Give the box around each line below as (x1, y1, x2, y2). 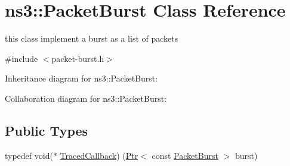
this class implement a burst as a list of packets (5, 32, 178, 45)
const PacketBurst (152, 149, 218, 161)
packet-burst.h (51, 52, 104, 64)
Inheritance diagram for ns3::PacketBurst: (5, 72, 158, 84)
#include (5, 52, 38, 64)
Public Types (5, 121, 88, 139)
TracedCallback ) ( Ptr (60, 149, 138, 161)
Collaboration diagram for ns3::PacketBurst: (5, 92, 167, 104)
